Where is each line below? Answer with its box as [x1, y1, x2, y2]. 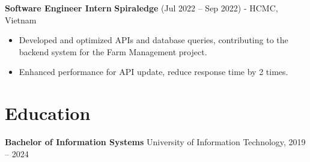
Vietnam [5, 13, 37, 26]
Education [5, 101, 91, 125]
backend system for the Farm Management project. [19, 45, 207, 58]
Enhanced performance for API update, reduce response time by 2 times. [19, 65, 288, 78]
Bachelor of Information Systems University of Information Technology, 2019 [5, 136, 306, 148]
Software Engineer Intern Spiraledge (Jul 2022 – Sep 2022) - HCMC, [5, 2, 278, 14]
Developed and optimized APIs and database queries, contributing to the [19, 34, 288, 46]
